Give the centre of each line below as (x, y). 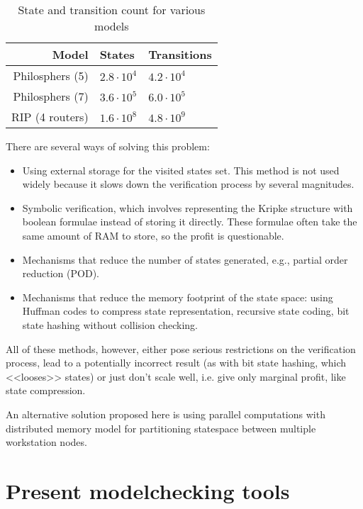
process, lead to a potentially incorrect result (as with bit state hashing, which (176, 363)
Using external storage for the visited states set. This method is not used (181, 170)
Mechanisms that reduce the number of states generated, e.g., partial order (185, 259)
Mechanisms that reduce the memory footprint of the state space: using (178, 297)
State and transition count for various (112, 10)
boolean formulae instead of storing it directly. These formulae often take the (190, 222)
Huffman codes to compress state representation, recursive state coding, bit (186, 311)
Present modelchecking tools (148, 490)
